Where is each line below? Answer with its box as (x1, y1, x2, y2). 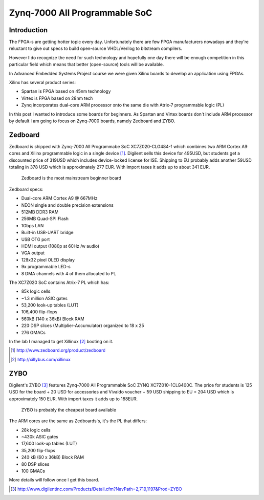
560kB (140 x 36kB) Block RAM (21, 316, 85, 322)
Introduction (9, 26, 48, 34)
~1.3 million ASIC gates (21, 295, 68, 301)
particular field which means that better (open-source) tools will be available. (9, 62, 164, 67)
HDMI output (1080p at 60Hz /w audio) (21, 243, 100, 249)
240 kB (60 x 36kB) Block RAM (21, 455, 84, 460)
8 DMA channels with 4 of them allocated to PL (21, 270, 116, 276)
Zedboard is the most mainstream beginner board (21, 175, 122, 181)
